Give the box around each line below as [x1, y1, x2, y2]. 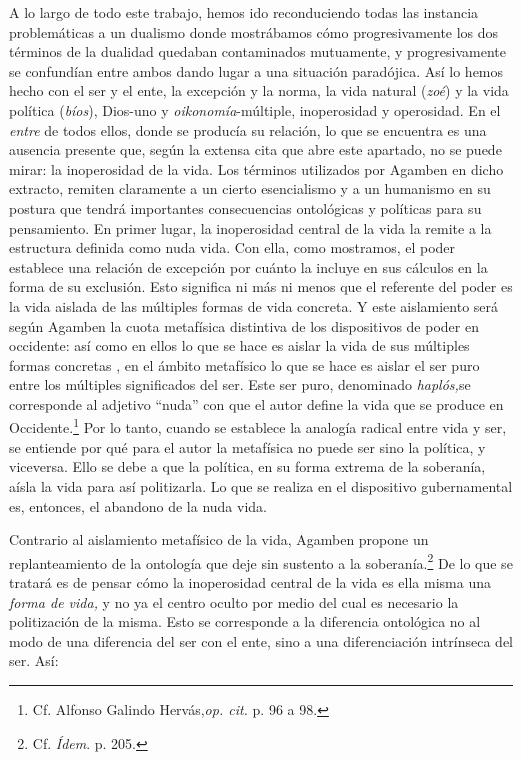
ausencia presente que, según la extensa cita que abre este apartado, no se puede [9, 139, 502, 160]
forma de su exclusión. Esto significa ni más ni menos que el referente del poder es [9, 276, 513, 297]
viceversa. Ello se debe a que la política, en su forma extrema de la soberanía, [9, 456, 486, 477]
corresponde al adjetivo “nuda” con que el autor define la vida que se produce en [9, 393, 504, 414]
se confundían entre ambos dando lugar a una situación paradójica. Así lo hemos [9, 60, 504, 81]
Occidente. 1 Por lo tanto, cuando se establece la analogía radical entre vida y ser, [9, 414, 507, 438]
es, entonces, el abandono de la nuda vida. [9, 495, 267, 516]
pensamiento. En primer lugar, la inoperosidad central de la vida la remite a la [9, 217, 492, 238]
